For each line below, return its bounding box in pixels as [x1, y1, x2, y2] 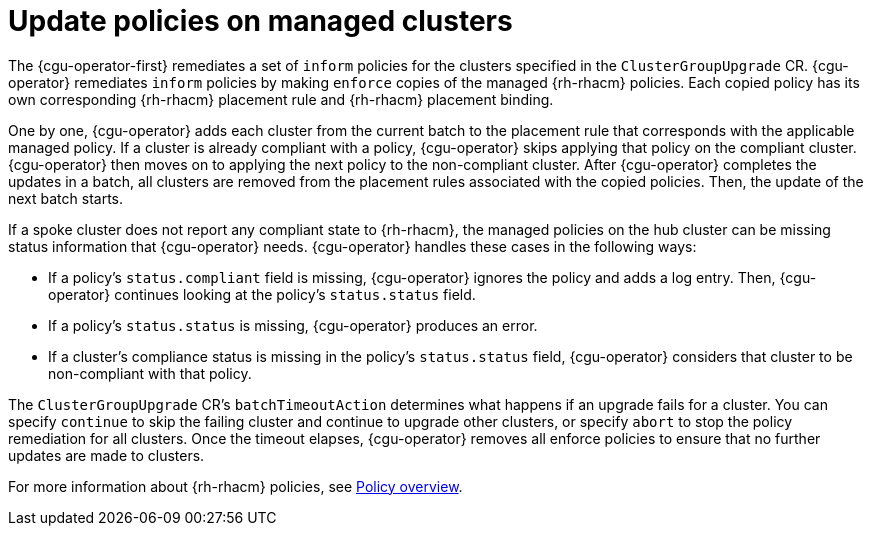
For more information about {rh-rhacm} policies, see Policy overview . [8, 477, 463, 495]
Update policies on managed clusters [8, 4, 513, 38]
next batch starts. [8, 189, 124, 207]
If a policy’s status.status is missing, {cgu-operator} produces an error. [48, 316, 538, 334]
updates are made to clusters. [8, 446, 205, 464]
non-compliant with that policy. [48, 364, 252, 382]
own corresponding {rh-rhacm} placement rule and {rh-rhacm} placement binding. [8, 90, 554, 108]
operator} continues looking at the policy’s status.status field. [48, 285, 476, 303]
